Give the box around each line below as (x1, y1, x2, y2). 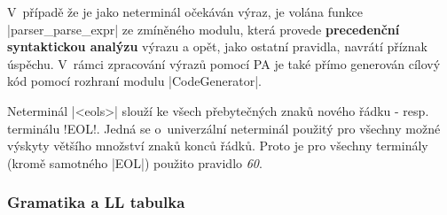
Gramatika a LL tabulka (7, 191, 185, 213)
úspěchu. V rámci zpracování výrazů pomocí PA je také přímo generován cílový (7, 54, 441, 73)
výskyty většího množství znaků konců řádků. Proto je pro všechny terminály (7, 136, 428, 155)
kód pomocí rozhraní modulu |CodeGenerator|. (7, 72, 262, 90)
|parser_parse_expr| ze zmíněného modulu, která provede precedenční (7, 19, 400, 38)
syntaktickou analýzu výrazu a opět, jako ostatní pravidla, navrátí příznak (7, 37, 428, 56)
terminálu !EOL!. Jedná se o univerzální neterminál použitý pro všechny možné (7, 119, 441, 137)
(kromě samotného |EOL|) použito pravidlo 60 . (7, 153, 263, 172)
